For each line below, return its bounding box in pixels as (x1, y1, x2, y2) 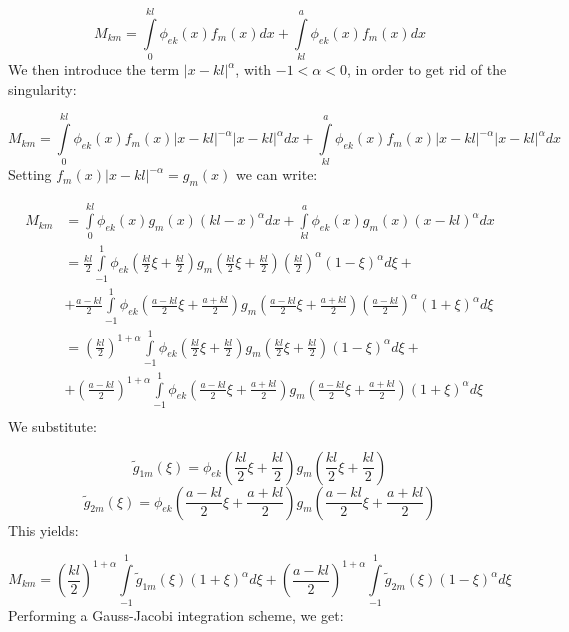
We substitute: (8, 416, 97, 437)
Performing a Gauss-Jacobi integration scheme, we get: (8, 605, 344, 626)
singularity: (8, 78, 77, 99)
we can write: (235, 164, 318, 185)
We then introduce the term (8, 59, 180, 80)
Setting (8, 164, 52, 185)
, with (235, 59, 272, 80)
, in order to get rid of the (346, 59, 507, 80)
